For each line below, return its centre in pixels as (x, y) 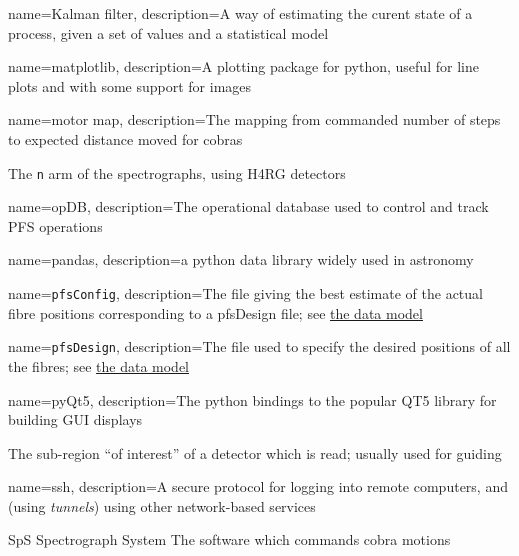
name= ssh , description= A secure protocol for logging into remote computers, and (258, 486)
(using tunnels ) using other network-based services (162, 505)
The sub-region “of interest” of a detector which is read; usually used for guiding (255, 452)
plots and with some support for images (130, 85)
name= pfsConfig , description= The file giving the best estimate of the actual (245, 293)
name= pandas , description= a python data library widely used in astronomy (241, 259)
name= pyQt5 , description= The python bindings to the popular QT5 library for (252, 399)
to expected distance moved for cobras (125, 138)
